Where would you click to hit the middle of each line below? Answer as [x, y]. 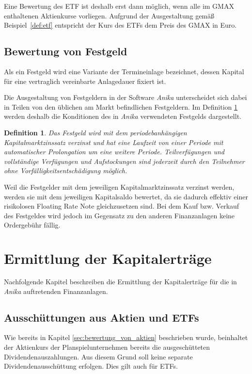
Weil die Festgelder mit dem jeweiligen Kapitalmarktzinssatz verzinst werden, [119, 187]
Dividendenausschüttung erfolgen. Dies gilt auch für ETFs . [91, 366]
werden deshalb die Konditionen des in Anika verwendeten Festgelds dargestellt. [123, 116]
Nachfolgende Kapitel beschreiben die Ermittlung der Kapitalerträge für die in [120, 282]
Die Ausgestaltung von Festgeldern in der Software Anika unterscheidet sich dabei [126, 97]
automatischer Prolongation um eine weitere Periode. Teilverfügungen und [114, 152]
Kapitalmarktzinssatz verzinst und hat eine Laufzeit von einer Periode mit [114, 142]
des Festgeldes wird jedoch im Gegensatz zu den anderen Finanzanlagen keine [119, 215]
